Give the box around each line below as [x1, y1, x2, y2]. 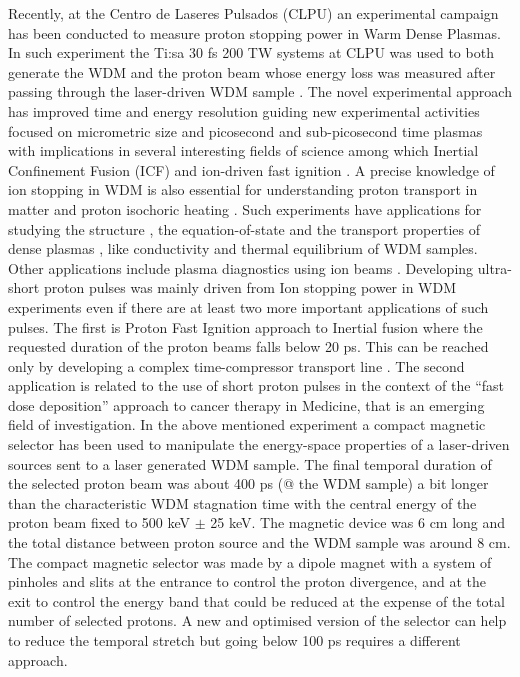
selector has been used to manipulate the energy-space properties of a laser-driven [8, 434, 510, 455]
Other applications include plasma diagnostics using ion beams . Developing [8, 257, 474, 278]
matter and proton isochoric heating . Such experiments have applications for [8, 198, 482, 219]
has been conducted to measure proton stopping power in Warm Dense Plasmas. [8, 22, 501, 43]
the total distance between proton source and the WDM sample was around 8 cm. [8, 532, 511, 553]
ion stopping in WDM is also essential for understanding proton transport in [8, 179, 478, 200]
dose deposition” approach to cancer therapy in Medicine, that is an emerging [8, 394, 485, 415]
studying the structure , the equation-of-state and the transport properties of [8, 218, 481, 239]
